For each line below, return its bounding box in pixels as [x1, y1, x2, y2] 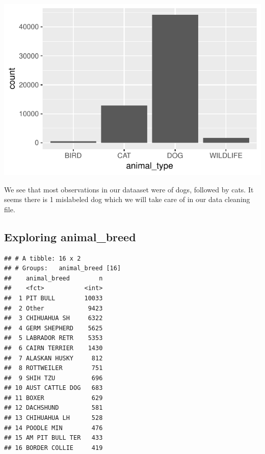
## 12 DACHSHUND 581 [4, 404, 103, 412]
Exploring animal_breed [4, 229, 136, 244]
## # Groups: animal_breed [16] [4, 265, 121, 272]
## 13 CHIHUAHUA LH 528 [4, 414, 103, 422]
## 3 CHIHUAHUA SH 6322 [4, 315, 103, 322]
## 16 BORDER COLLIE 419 [4, 444, 103, 451]
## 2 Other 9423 [4, 304, 103, 312]
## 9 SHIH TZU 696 [4, 374, 103, 382]
